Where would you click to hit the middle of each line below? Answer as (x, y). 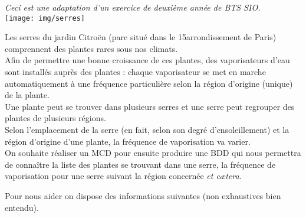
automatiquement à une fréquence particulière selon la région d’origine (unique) (149, 83)
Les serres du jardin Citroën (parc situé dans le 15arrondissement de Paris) (141, 37)
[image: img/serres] (45, 18)
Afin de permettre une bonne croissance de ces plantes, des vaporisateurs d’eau (147, 60)
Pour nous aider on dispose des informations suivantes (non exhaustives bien (143, 195)
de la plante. (27, 95)
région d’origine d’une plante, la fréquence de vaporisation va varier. (128, 141)
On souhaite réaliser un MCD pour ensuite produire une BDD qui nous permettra (153, 153)
